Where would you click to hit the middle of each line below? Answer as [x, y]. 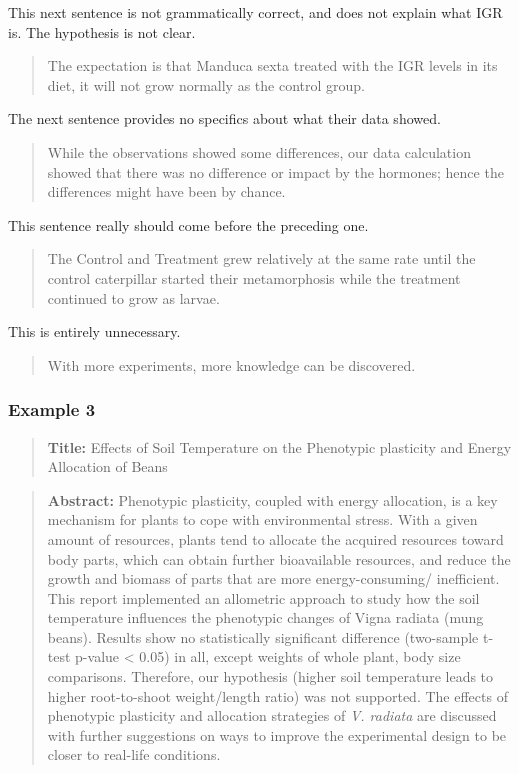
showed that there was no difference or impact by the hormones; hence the [275, 171]
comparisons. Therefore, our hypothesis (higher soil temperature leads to [270, 676]
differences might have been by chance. [166, 191]
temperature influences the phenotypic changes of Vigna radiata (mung [265, 617]
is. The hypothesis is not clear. [102, 31]
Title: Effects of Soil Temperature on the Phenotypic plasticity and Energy [279, 446]
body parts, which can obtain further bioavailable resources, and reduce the [279, 558]
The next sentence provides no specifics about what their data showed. [224, 118]
